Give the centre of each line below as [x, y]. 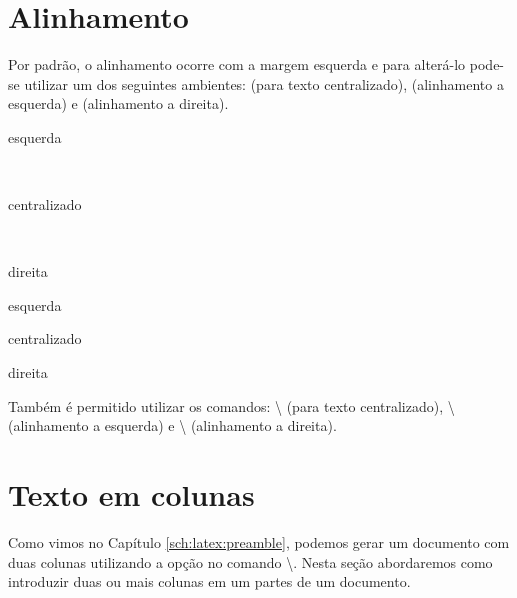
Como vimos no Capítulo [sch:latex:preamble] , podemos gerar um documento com [259, 541]
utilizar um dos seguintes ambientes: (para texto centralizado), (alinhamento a [264, 83]
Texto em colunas [131, 494]
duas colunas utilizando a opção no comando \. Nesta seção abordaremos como [250, 561]
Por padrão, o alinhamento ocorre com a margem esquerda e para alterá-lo [237, 64]
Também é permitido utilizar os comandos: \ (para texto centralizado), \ [231, 405]
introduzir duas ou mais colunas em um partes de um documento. [209, 581]
